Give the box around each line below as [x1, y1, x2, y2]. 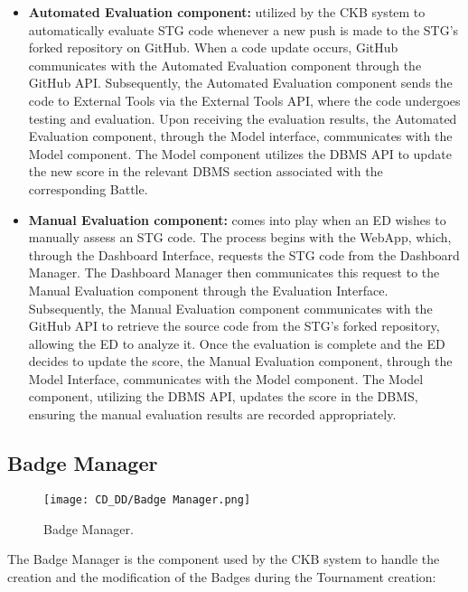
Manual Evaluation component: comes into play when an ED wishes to [28, 210, 446, 229]
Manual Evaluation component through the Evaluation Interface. [28, 280, 388, 299]
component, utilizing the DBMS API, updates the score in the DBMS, [28, 387, 418, 406]
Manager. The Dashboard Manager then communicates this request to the [28, 263, 440, 282]
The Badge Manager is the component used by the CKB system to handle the [7, 550, 440, 569]
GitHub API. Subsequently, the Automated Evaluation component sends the [28, 73, 453, 92]
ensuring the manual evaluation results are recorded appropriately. [28, 405, 397, 424]
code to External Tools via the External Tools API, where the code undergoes [28, 90, 461, 109]
